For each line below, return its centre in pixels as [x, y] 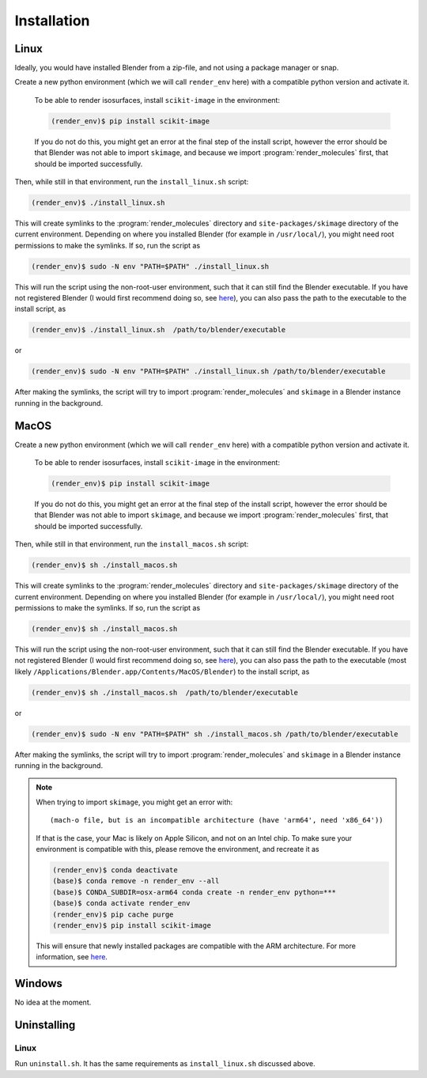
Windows [38, 983]
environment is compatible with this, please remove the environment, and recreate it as [178, 849]
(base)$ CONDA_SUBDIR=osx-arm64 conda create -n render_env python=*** [194, 892]
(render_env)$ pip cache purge [113, 914]
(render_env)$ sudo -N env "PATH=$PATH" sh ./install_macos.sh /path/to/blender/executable [215, 734]
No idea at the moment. [53, 1002]
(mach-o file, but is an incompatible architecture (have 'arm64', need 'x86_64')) [217, 820]
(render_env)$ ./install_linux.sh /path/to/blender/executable [159, 330]
